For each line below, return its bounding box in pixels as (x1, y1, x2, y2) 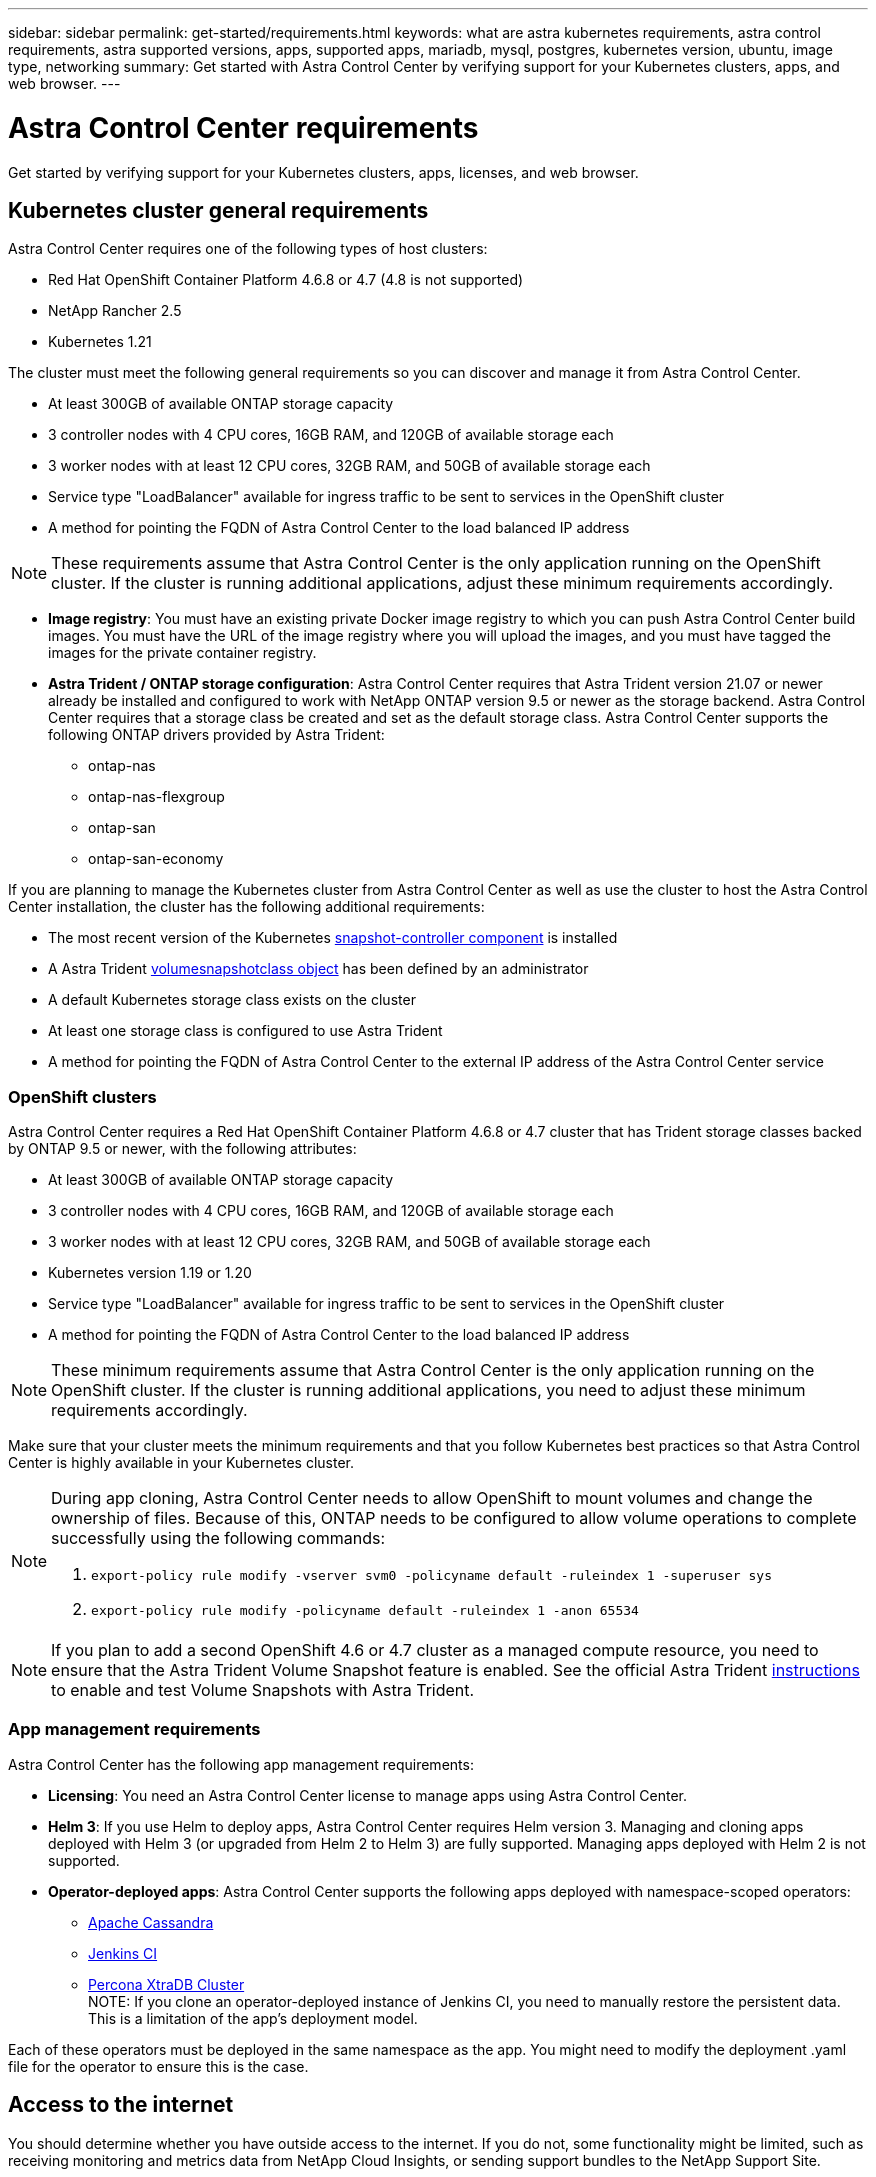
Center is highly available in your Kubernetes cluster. (8, 1454, 354, 1472)
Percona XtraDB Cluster (88, 1975, 245, 1993)
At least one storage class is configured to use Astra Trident (48, 1022, 443, 1040)
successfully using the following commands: (51, 1528, 386, 1549)
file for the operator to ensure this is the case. (8, 2057, 309, 2075)
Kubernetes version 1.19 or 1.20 (48, 1264, 252, 1282)
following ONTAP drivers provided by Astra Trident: (48, 726, 385, 744)
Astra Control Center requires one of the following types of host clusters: (8, 240, 488, 258)
